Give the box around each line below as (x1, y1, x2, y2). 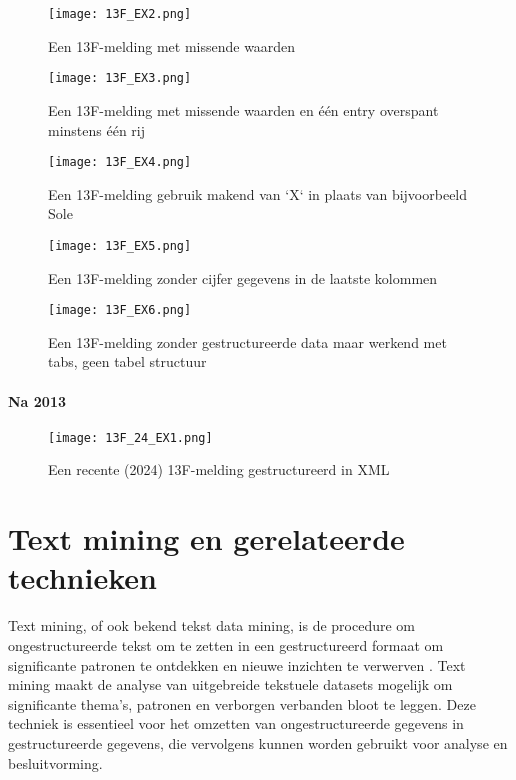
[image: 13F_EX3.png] (48, 71, 192, 86)
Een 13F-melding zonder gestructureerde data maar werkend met (48, 331, 447, 352)
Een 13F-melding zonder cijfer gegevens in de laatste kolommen (48, 267, 438, 288)
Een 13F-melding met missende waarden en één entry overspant (48, 99, 439, 120)
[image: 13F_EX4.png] (48, 155, 192, 170)
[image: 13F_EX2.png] (48, 7, 192, 21)
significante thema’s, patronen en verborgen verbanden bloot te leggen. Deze (8, 693, 476, 714)
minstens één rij (48, 119, 146, 140)
